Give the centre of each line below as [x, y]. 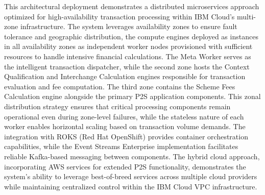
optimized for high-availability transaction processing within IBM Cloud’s [119, 16]
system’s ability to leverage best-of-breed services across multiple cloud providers [131, 176]
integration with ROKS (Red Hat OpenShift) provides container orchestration [126, 136]
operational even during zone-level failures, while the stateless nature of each [124, 116]
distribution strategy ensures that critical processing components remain [117, 106]
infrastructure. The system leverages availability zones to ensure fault [129, 26]
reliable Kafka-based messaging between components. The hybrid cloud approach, [132, 156]
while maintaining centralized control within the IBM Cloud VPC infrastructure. [131, 186]
